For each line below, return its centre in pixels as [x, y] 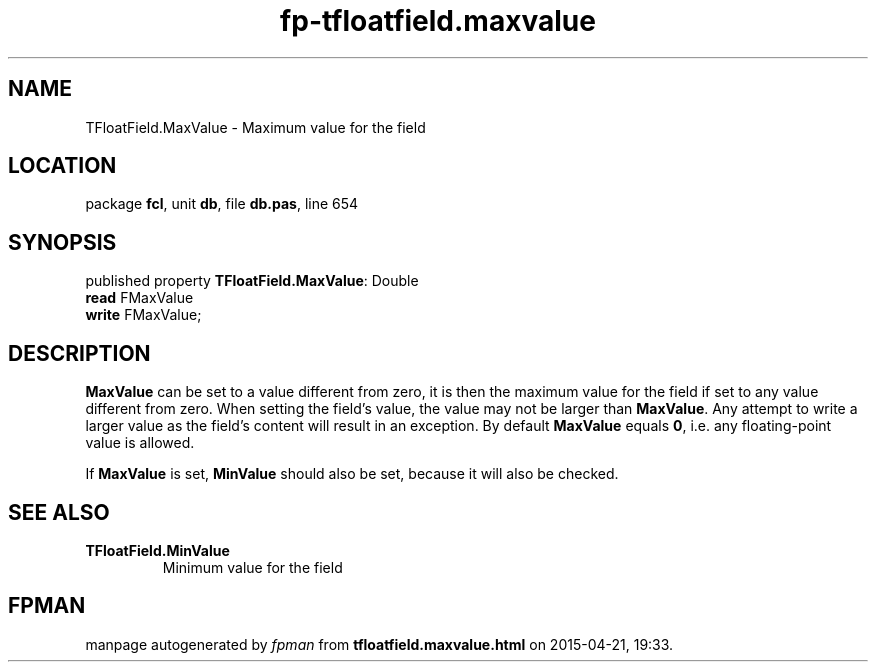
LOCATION [62, 166]
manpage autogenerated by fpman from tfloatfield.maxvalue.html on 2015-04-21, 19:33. [379, 644]
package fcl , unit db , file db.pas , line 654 [222, 204]
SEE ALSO [59, 512]
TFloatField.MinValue [157, 550]
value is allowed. [140, 443]
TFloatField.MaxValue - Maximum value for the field [255, 127]
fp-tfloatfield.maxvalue [438, 21]
